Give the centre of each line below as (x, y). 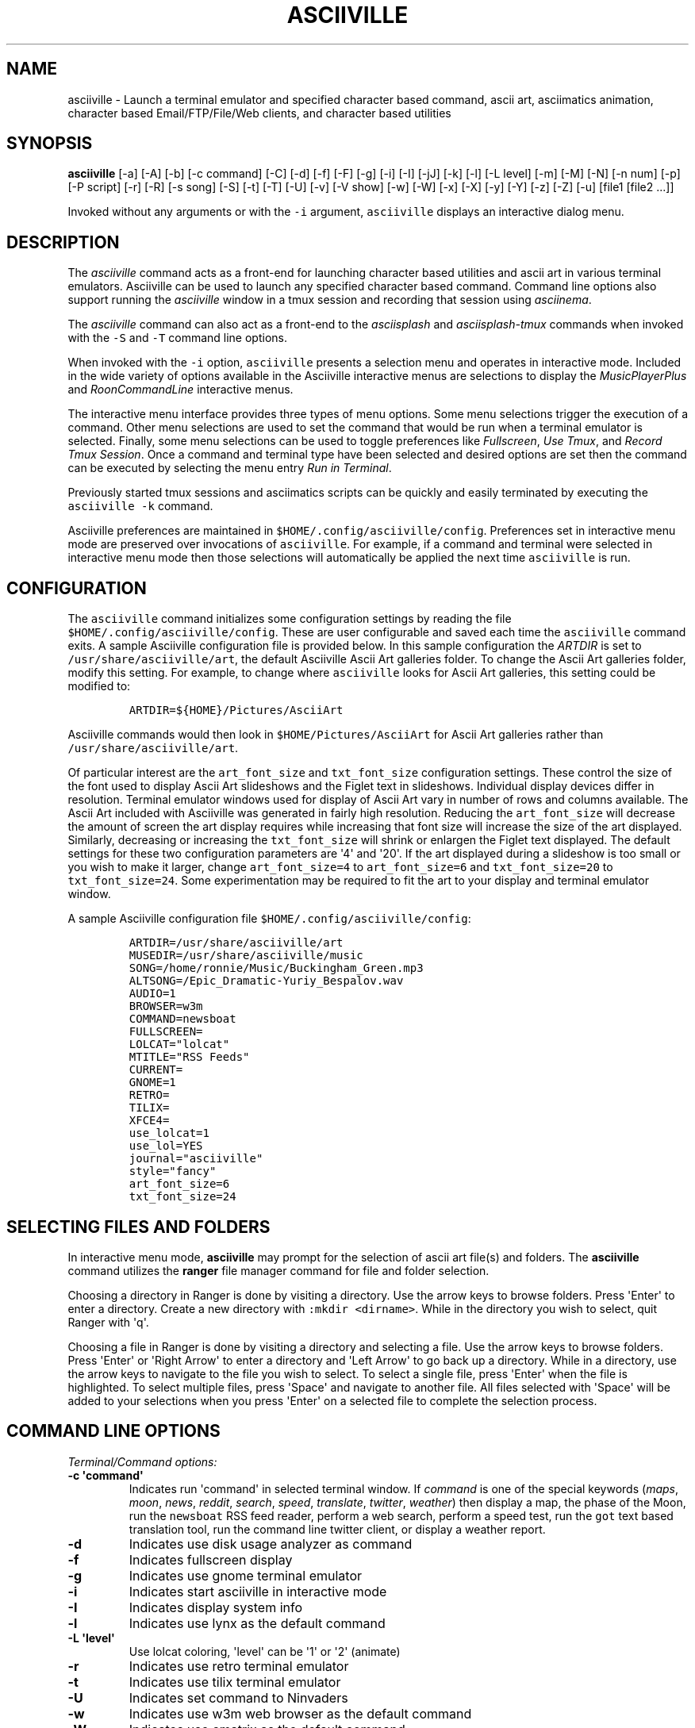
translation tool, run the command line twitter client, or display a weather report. (337, 1529)
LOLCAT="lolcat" (179, 1044)
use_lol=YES (166, 1146)
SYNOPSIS (50, 144)
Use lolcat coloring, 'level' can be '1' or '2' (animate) (265, 1651)
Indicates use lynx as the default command (257, 1623)
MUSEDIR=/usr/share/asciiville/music (246, 956)
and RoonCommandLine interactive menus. (180, 390)
